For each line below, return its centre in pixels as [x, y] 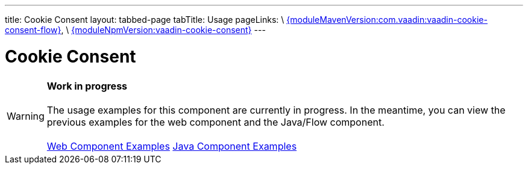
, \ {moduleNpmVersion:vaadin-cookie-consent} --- [163, 30]
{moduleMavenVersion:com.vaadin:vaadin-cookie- [387, 20]
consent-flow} [33, 30]
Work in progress [87, 86]
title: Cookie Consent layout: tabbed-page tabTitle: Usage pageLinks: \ [145, 20]
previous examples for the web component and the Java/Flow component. [215, 122]
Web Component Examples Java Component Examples [172, 146]
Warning [26, 116]
